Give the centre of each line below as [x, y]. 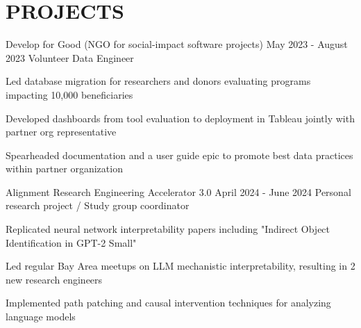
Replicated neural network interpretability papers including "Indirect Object [168, 229]
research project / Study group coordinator [98, 205]
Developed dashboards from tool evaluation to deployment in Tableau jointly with [180, 118]
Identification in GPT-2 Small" [71, 242]
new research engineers [54, 279]
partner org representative [61, 132]
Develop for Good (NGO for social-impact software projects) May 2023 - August [177, 44]
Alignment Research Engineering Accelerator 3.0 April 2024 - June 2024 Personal [178, 191]
